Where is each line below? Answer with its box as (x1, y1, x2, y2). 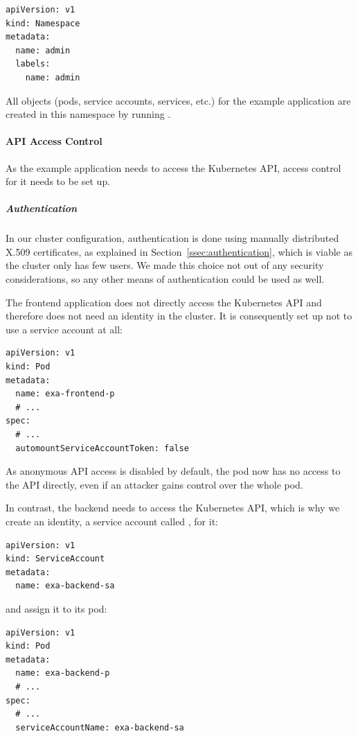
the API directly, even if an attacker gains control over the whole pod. (6, 477, 303, 491)
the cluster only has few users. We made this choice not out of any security (6, 258, 324, 272)
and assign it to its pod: (6, 601, 107, 615)
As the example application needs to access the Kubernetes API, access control (6, 160, 341, 175)
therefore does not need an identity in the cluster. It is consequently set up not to (6, 308, 352, 323)
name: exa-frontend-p (15, 389, 115, 399)
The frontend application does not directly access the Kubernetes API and (6, 295, 322, 309)
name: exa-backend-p (15, 668, 110, 678)
